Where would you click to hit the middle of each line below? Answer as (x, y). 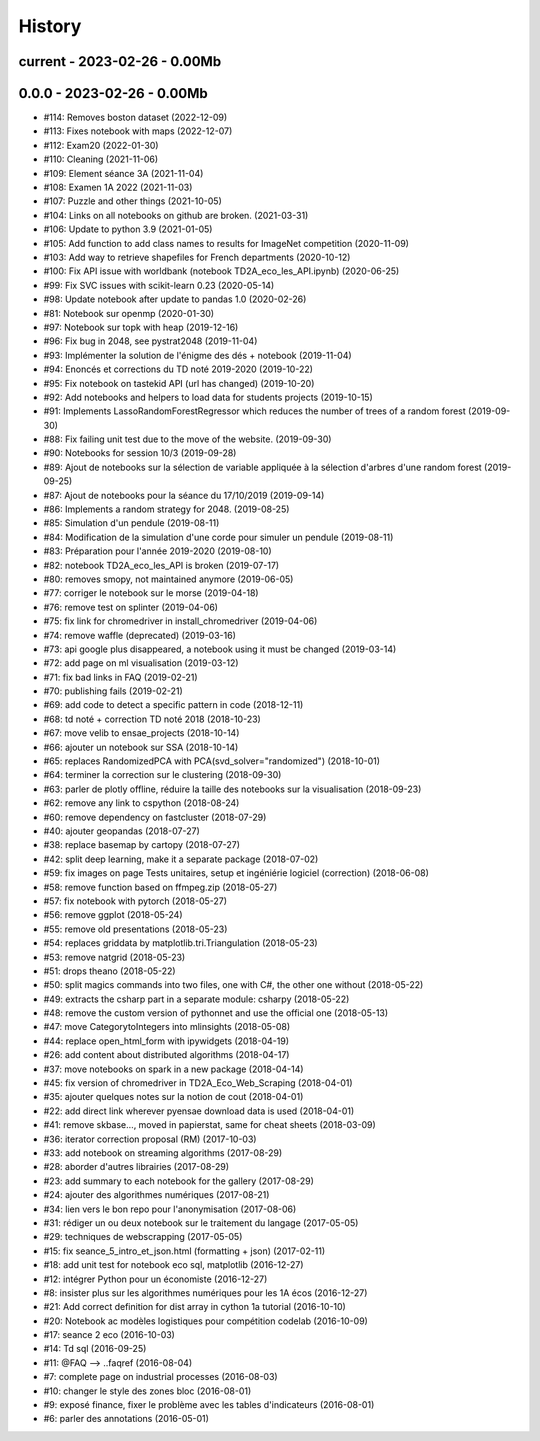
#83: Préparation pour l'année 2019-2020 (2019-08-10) (157, 551)
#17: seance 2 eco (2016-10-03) (109, 1335)
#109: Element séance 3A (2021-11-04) (123, 173)
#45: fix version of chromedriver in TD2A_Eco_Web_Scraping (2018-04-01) (198, 1083)
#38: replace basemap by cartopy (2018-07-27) (141, 845)
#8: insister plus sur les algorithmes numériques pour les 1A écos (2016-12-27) (205, 1292)
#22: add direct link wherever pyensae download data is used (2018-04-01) (199, 1111)
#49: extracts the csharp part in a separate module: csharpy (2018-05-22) (196, 999)
